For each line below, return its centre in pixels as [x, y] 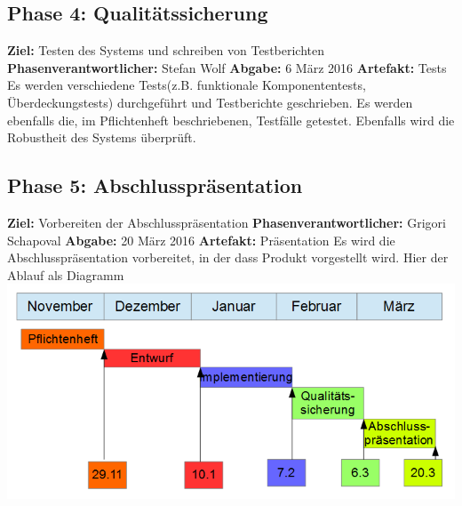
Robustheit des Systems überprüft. [102, 137]
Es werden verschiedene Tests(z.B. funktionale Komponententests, [187, 85]
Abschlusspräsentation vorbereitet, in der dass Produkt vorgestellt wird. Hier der [228, 257]
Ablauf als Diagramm [66, 274]
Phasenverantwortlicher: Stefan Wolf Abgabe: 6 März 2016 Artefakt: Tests [227, 67]
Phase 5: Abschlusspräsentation [155, 185]
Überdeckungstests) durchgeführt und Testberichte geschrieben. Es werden [210, 102]
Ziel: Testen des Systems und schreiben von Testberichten [166, 50]
